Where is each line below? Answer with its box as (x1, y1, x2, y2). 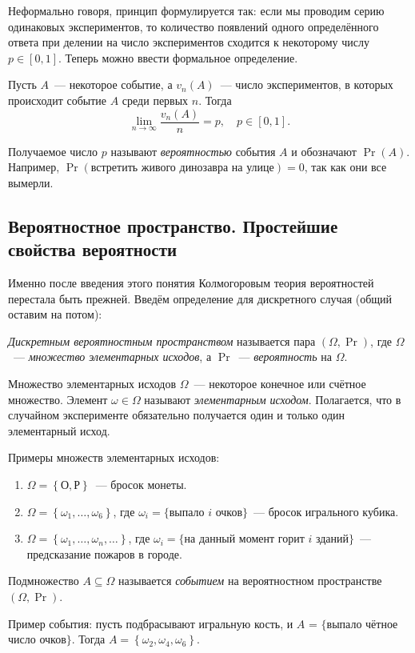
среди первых (122, 91, 189, 108)
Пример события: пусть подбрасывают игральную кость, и (8, 615, 293, 631)
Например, (8, 158, 60, 175)
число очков (8, 631, 66, 647)
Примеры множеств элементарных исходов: (8, 449, 220, 466)
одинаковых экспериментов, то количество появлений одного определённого (8, 18, 379, 34)
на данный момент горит (184, 530, 305, 547)
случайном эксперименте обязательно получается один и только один (8, 407, 345, 423)
